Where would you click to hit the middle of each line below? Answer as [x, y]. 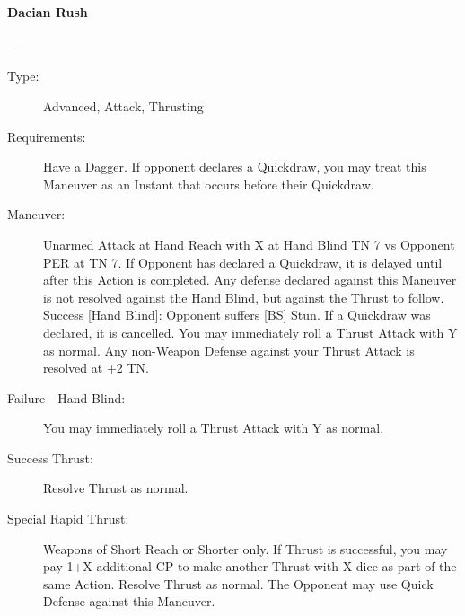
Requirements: [47, 136]
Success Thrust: [50, 458]
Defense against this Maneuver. [129, 601]
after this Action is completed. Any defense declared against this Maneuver [250, 280]
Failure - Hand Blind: [66, 397]
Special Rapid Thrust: [68, 519]
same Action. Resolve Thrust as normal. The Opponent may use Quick [238, 583]
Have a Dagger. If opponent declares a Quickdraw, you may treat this [235, 167]
